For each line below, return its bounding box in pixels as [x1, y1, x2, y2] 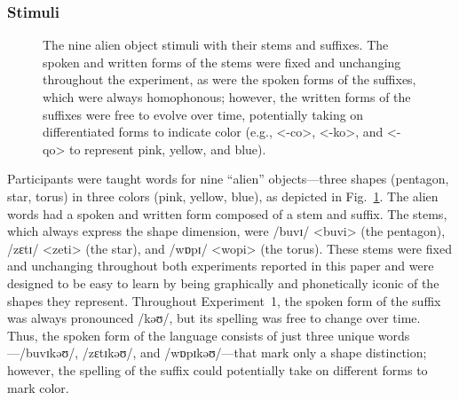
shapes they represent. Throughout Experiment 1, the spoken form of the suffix [7, 291, 441, 310]
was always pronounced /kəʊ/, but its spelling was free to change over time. [7, 309, 421, 327]
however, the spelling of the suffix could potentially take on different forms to [7, 360, 428, 379]
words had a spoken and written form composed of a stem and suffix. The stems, [7, 204, 447, 223]
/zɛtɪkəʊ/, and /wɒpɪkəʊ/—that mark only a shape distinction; [82, 343, 427, 362]
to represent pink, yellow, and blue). [68, 139, 266, 158]
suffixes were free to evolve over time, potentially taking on [43, 105, 364, 123]
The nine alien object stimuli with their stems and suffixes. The [43, 35, 389, 54]
